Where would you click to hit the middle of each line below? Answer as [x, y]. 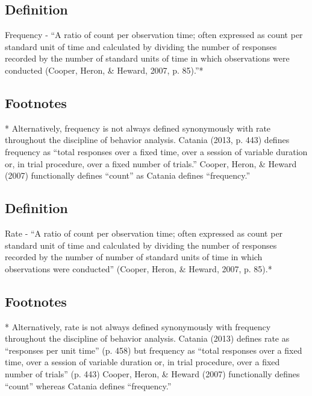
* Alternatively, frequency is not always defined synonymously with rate [138, 128]
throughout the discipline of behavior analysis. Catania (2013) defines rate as [147, 338]
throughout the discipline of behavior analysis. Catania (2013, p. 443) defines [147, 140]
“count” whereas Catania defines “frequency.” [88, 385]
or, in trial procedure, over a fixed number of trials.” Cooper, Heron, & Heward [151, 163]
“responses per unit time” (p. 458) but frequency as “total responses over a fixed [154, 350]
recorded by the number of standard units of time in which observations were [147, 58]
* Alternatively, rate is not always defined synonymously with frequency [138, 326]
